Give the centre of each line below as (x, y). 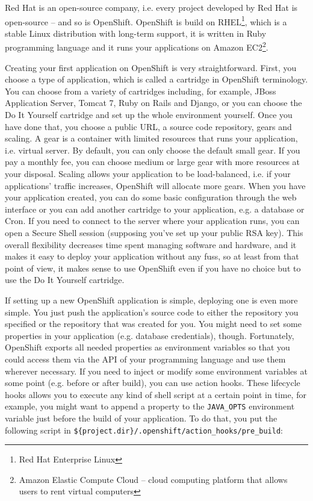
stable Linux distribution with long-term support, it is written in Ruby (136, 33)
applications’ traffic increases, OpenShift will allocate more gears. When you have (155, 185)
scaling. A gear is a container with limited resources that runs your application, (151, 138)
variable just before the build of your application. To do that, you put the (141, 418)
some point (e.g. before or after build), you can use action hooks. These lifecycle (153, 383)
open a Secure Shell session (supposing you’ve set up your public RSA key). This (154, 232)
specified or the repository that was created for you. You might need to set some (153, 324)
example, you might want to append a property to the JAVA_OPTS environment (150, 406)
